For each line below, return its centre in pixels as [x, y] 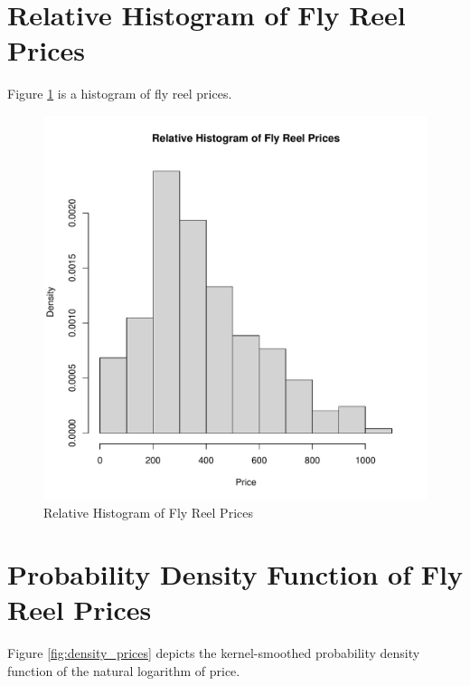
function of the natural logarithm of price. [124, 671]
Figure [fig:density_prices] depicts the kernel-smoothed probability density [214, 653]
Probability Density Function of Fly [235, 574]
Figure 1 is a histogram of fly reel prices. [120, 94]
